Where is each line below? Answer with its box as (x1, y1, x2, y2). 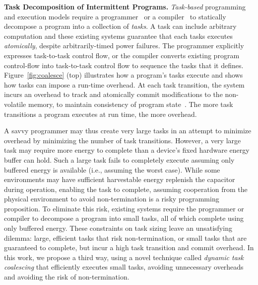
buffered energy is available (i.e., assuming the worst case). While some (4, 164, 220, 175)
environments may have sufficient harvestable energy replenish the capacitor (4, 174, 235, 185)
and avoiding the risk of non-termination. (4, 272, 129, 282)
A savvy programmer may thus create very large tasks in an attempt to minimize (4, 125, 252, 136)
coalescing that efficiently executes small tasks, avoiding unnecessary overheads (4, 262, 244, 272)
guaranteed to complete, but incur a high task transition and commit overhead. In (4, 242, 254, 253)
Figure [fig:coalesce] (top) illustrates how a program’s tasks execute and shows (4, 70, 243, 80)
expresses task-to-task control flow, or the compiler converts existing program (4, 50, 240, 60)
